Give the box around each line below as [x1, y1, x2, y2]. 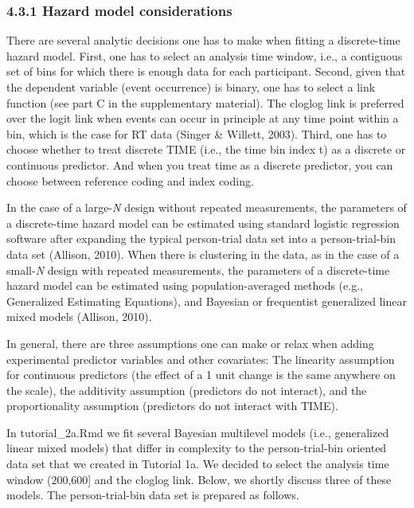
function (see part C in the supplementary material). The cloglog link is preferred [6, 94, 404, 111]
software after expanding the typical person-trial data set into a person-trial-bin [6, 230, 396, 247]
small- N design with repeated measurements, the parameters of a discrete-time [6, 261, 390, 278]
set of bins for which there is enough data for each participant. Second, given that [6, 63, 406, 80]
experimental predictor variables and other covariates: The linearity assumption [6, 350, 395, 367]
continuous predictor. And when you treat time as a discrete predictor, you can [6, 156, 393, 173]
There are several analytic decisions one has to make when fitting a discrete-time [6, 32, 400, 49]
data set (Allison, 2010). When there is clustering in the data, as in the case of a [6, 245, 400, 262]
